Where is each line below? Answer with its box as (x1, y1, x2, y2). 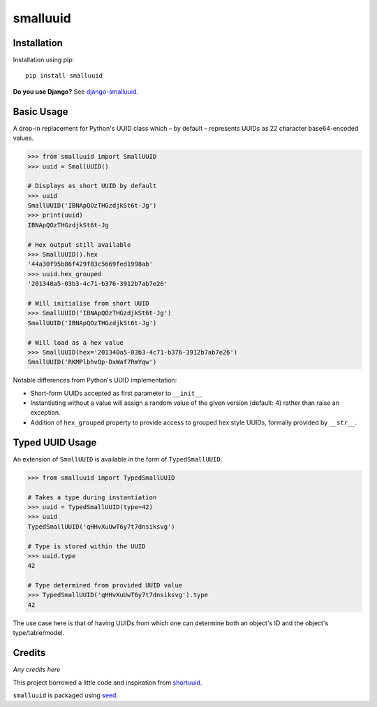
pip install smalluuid (25, 72, 103, 80)
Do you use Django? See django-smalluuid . (13, 87, 139, 96)
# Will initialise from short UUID (27, 299, 149, 307)
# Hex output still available (27, 241, 131, 248)
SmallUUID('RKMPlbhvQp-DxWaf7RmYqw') (27, 358, 157, 366)
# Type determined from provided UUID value (27, 581, 183, 590)
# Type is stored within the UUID (27, 542, 146, 550)
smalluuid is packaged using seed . (13, 691, 119, 699)
